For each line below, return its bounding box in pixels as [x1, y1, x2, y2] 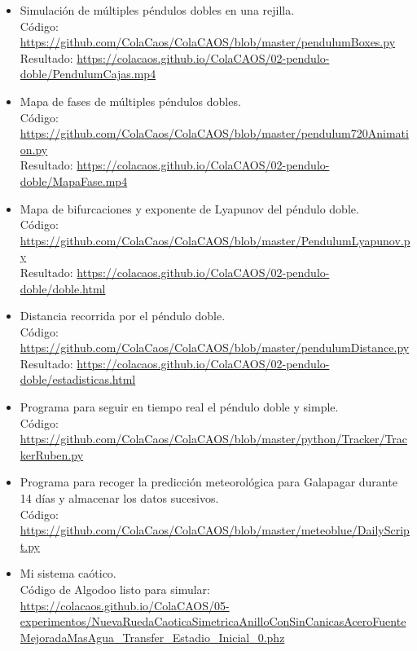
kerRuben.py [20, 446, 84, 463]
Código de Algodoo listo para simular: [20, 581, 210, 597]
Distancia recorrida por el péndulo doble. [20, 307, 226, 324]
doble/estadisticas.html [20, 371, 136, 388]
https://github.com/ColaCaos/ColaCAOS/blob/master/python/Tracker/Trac [20, 430, 408, 447]
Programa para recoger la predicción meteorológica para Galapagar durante [20, 473, 397, 490]
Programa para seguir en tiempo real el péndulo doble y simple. [20, 398, 339, 416]
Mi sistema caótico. [20, 565, 116, 582]
